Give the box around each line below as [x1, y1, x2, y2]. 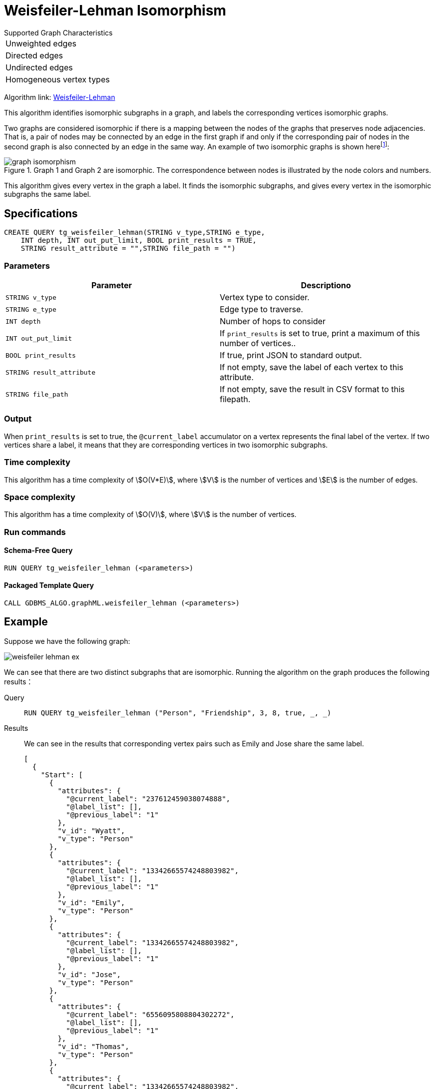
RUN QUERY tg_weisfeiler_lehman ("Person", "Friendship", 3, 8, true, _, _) [24, 708, 332, 717]
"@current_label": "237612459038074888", [66, 794, 231, 803]
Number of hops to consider [220, 316, 326, 326]
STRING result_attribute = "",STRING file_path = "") [20, 244, 236, 253]
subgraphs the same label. [4, 190, 91, 199]
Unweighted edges [5, 38, 77, 48]
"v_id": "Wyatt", [57, 826, 125, 835]
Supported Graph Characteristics [4, 28, 113, 37]
